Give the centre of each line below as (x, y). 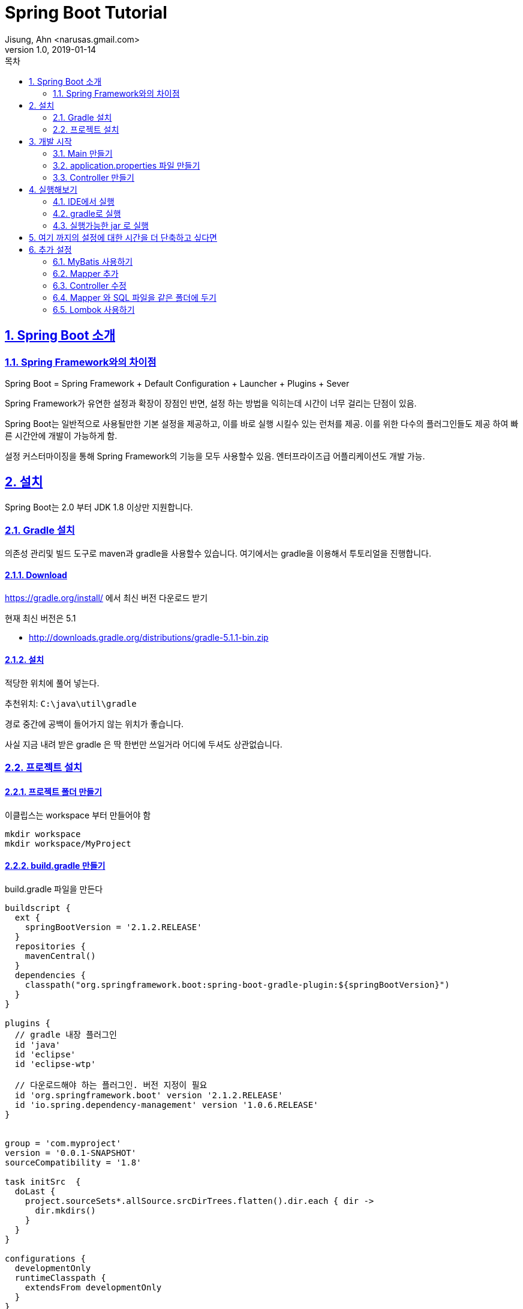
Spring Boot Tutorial (86, 13)
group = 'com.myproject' (63, 1143)
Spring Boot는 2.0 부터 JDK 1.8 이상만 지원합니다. (99, 507)
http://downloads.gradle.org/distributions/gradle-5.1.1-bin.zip (149, 637)
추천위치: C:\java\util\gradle (71, 703)
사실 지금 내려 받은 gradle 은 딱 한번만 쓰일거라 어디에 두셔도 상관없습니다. (144, 744)
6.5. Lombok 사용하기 (94, 309)
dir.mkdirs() (65, 1210)
